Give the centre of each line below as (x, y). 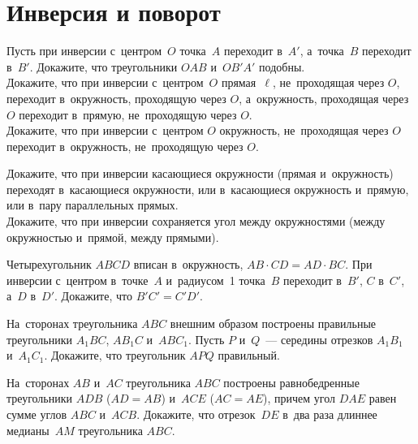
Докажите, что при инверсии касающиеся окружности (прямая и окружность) (200, 173)
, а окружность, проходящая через (324, 98)
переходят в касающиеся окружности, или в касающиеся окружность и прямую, (208, 189)
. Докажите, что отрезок (196, 414)
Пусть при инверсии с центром (84, 51)
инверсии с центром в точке (78, 280)
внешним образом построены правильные (273, 323)
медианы (28, 430)
